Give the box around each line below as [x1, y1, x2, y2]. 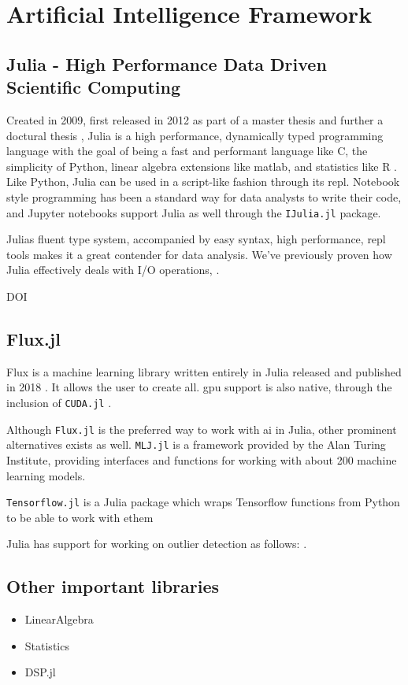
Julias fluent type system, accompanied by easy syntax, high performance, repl [6, 231, 386, 247]
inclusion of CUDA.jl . [6, 394, 112, 410]
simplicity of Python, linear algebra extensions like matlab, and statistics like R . [6, 157, 398, 174]
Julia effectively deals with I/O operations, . [6, 261, 220, 278]
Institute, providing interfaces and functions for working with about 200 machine [6, 451, 397, 468]
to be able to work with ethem [6, 509, 154, 525]
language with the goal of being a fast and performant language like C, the [6, 143, 368, 159]
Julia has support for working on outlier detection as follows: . [6, 535, 307, 552]
